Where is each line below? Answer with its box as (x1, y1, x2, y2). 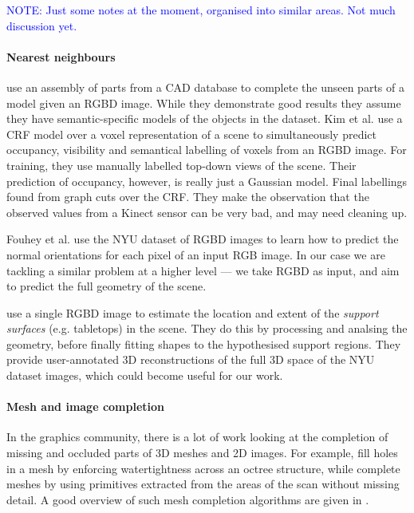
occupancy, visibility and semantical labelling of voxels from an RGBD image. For (6, 141, 407, 158)
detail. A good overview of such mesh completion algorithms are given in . (6, 491, 369, 507)
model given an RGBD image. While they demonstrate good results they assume (6, 94, 401, 111)
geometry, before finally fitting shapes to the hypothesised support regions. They (6, 335, 401, 352)
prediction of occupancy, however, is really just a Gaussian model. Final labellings (6, 172, 408, 189)
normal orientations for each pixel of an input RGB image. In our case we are (6, 246, 385, 262)
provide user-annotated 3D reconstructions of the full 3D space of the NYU (6, 351, 375, 368)
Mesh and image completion (6, 398, 165, 415)
